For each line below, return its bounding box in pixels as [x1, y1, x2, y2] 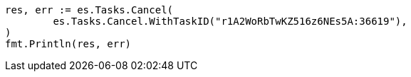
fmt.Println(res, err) [5, 38, 132, 49]
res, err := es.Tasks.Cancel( [5, 4, 174, 16]
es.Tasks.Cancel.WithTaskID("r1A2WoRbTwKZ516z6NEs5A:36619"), [53, 16, 407, 27]
